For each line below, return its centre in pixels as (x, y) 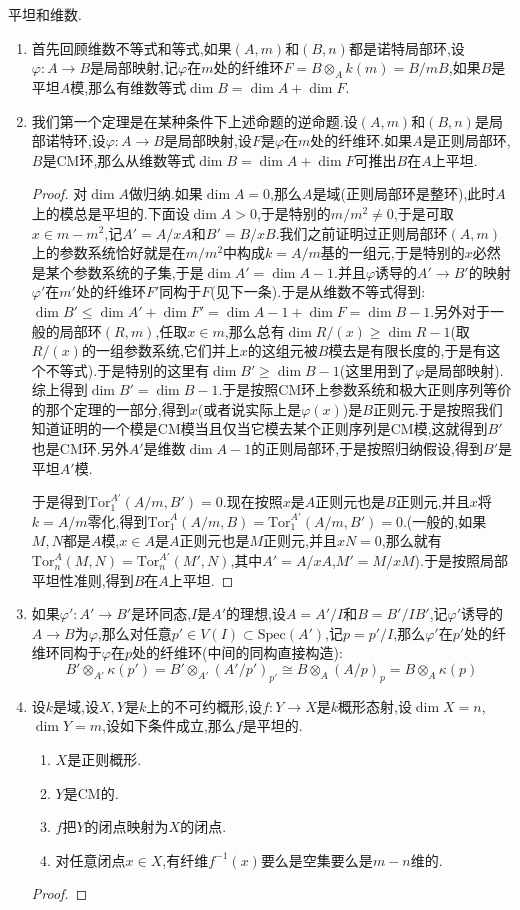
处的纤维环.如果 (361, 140)
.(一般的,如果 (444, 520)
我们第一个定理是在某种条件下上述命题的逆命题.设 (194, 120)
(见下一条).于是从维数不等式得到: (318, 291)
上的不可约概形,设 (204, 705)
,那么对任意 (134, 632)
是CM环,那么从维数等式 (119, 159)
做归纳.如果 (165, 193)
